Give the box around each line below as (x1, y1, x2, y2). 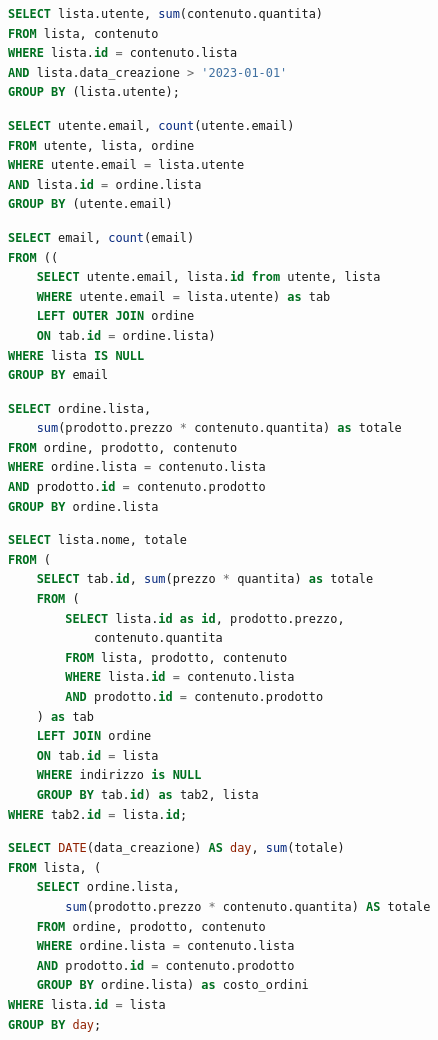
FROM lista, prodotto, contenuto (65, 650, 288, 665)
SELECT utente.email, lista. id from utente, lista (36, 270, 381, 285)
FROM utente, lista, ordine (8, 138, 195, 153)
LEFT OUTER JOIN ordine (36, 309, 195, 324)
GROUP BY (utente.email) (8, 197, 173, 212)
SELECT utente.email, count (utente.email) (8, 118, 295, 133)
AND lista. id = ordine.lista (8, 177, 202, 192)
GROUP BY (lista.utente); (8, 85, 180, 100)
